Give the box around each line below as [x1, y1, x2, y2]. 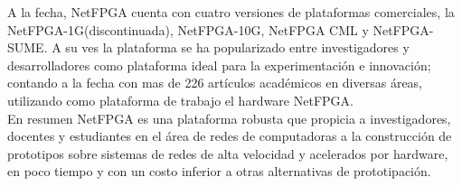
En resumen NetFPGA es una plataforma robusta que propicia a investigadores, [7, 108, 451, 127]
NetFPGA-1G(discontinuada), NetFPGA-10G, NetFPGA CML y [7, 20, 369, 39]
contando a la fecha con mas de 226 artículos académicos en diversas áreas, [7, 73, 423, 92]
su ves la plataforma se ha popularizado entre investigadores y [65, 38, 410, 57]
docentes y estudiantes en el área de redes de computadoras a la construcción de [7, 126, 452, 145]
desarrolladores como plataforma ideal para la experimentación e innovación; [7, 55, 431, 74]
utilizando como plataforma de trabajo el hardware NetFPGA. [7, 90, 354, 109]
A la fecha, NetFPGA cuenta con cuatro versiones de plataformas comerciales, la [7, 3, 455, 21]
